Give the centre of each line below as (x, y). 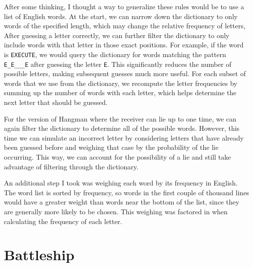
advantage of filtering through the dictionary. (71, 166)
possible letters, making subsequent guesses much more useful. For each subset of (125, 73)
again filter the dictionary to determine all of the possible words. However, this (122, 128)
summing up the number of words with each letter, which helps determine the (120, 92)
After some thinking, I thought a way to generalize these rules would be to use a (124, 6)
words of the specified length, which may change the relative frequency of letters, (125, 26)
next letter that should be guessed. (56, 102)
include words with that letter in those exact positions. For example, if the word (124, 45)
